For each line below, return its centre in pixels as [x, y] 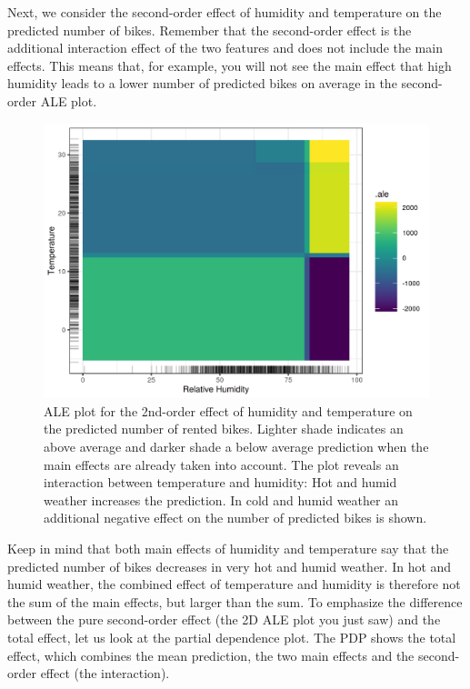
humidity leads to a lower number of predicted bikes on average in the [202, 83]
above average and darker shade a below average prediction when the [236, 447]
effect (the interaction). [105, 673]
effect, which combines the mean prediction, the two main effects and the [211, 655]
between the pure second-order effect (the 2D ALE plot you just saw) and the [224, 619]
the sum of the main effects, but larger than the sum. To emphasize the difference [235, 601]
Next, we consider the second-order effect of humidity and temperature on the [225, 12]
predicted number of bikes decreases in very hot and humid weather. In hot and [230, 566]
